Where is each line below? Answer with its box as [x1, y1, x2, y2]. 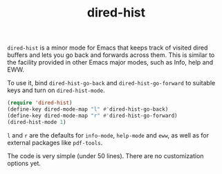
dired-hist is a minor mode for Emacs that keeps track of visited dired [7, 43, 208, 52]
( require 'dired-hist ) [7, 100, 73, 107]
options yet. [7, 159, 41, 167]
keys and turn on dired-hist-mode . [7, 86, 105, 94]
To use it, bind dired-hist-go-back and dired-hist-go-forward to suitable [7, 79, 216, 87]
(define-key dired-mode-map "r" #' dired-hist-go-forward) [7, 112, 178, 119]
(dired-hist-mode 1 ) [7, 118, 67, 125]
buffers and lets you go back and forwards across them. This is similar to [7, 51, 215, 59]
